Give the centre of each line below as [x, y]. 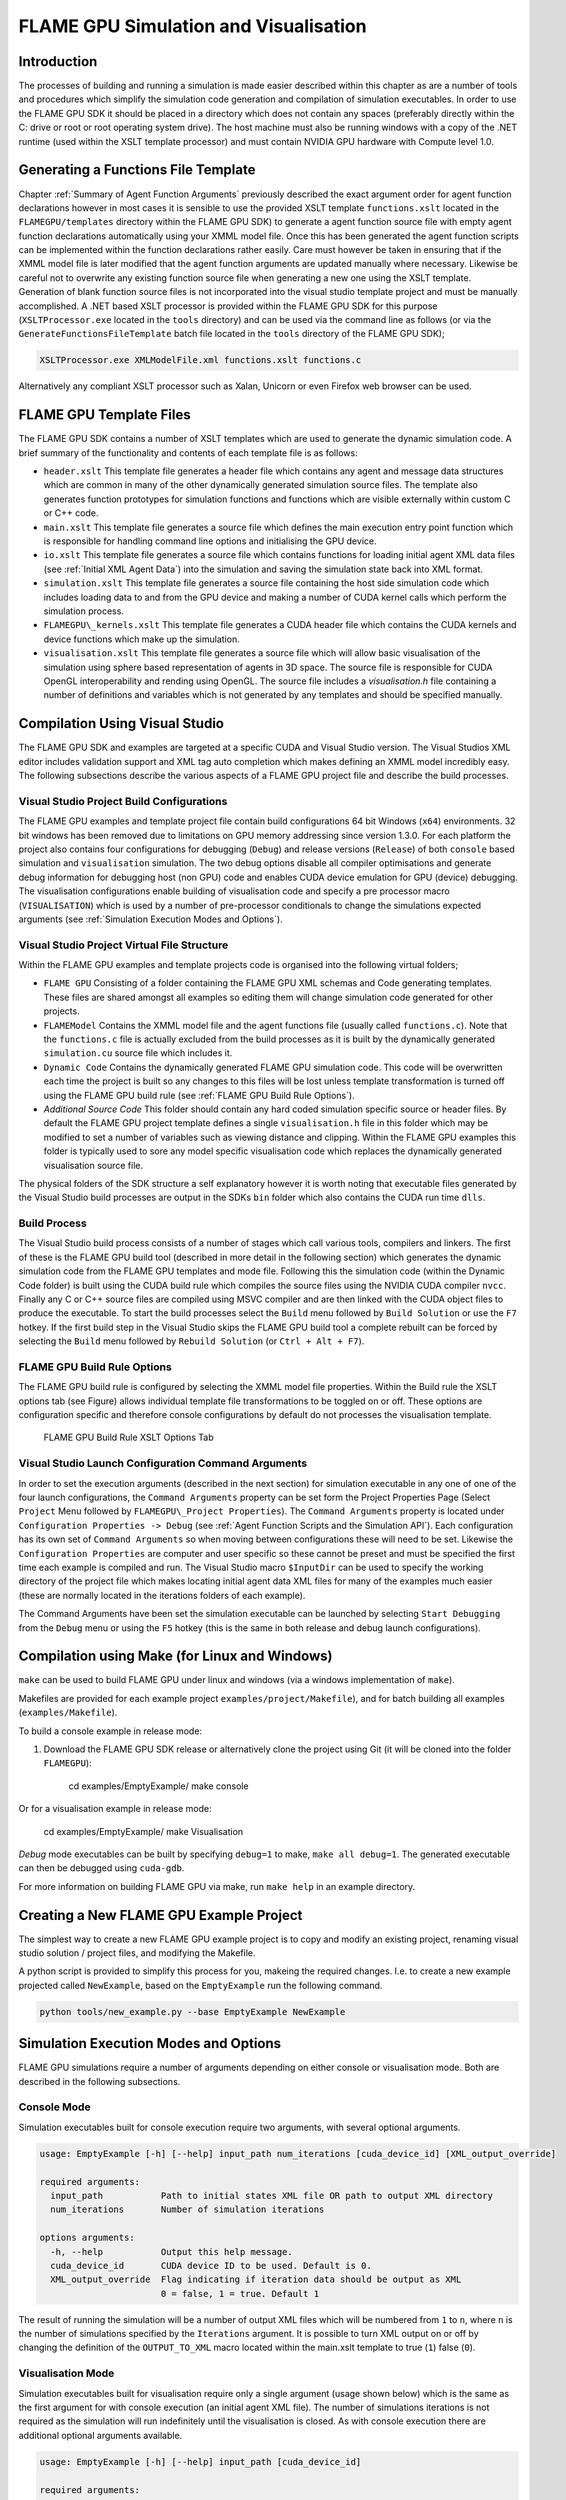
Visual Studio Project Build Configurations [123, 801]
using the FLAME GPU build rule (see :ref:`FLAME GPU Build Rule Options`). [199, 1095]
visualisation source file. [93, 1165]
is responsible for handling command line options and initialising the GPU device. [210, 541]
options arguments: [87, 2238]
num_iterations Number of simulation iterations [187, 2209]
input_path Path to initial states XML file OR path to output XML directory [272, 2195]
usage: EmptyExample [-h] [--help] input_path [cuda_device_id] [200, 2461]
